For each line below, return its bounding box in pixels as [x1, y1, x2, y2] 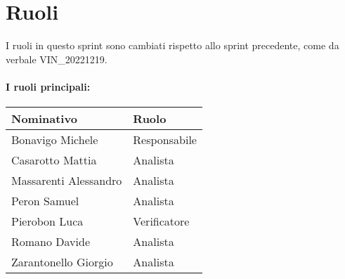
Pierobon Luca [11, 213, 84, 230]
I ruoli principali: [6, 79, 91, 93]
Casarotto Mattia [11, 152, 97, 169]
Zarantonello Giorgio [11, 254, 113, 271]
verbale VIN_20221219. [6, 51, 108, 66]
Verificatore [133, 213, 190, 230]
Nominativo [11, 110, 77, 127]
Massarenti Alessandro [11, 172, 122, 189]
